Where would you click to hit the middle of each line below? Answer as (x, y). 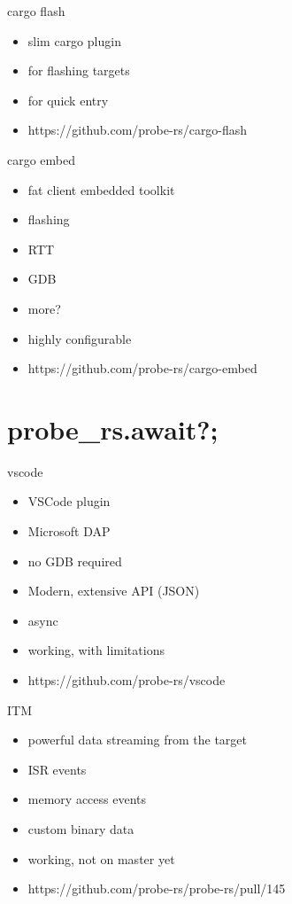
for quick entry (68, 100)
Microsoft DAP (69, 531)
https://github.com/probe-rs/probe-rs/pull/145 (157, 888)
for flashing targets (79, 70)
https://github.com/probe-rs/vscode (127, 680)
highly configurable (80, 338)
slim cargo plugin (74, 40)
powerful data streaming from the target (137, 740)
